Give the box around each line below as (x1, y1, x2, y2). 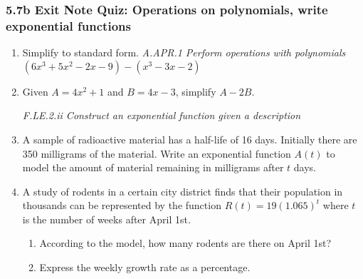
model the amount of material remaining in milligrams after (22, 160, 284, 175)
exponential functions (6, 16, 131, 34)
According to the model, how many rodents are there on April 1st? (39, 235, 332, 250)
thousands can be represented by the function (22, 198, 221, 213)
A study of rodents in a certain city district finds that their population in (22, 183, 343, 198)
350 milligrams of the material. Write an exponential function (22, 146, 291, 161)
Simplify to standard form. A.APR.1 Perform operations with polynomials (22, 45, 346, 60)
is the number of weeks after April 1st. (22, 211, 191, 226)
